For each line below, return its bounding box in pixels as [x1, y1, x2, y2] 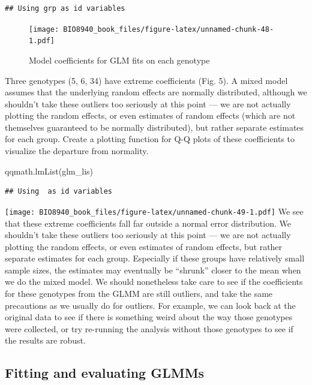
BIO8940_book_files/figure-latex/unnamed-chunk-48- [63, 25, 274, 34]
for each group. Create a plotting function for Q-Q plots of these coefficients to [5, 133, 295, 145]
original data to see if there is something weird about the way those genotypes [5, 311, 293, 323]
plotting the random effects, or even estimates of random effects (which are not [5, 109, 296, 122]
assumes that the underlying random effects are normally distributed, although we [5, 86, 307, 98]
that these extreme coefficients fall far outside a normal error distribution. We [5, 216, 291, 229]
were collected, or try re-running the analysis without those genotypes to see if [5, 322, 293, 335]
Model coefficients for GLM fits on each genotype [29, 53, 210, 66]
